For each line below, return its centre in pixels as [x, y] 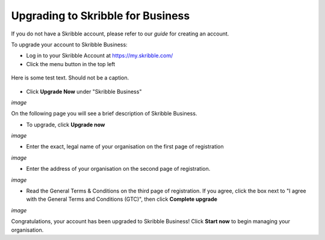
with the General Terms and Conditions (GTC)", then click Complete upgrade [122, 199]
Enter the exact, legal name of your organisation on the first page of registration [125, 147]
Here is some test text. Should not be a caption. [70, 78]
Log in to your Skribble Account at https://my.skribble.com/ [100, 56]
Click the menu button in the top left [71, 64]
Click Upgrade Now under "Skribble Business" [84, 91]
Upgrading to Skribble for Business [101, 16]
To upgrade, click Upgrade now [66, 125]
